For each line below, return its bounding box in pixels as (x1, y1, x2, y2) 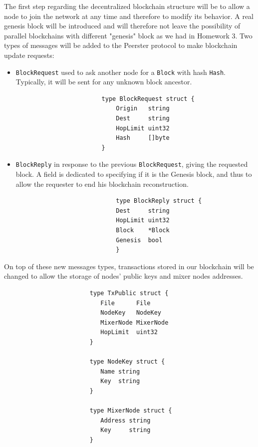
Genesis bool (116, 236, 163, 244)
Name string (100, 368, 140, 375)
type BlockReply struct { (116, 197, 202, 205)
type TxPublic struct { (89, 289, 169, 297)
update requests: (4, 49, 54, 60)
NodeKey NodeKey (100, 309, 161, 317)
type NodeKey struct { (89, 358, 165, 366)
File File (100, 299, 151, 307)
